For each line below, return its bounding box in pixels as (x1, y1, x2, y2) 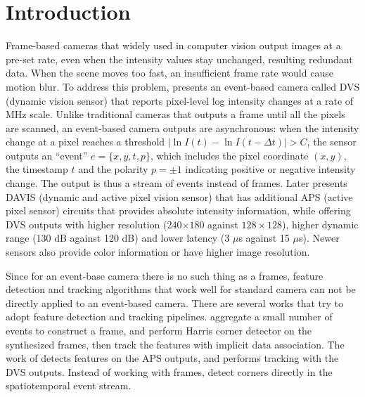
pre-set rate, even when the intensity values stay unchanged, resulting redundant (6, 51, 353, 66)
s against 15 (238, 230, 290, 245)
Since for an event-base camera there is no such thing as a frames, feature (6, 268, 324, 282)
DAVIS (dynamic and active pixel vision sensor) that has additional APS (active (6, 189, 353, 204)
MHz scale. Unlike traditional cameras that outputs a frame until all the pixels (6, 107, 345, 122)
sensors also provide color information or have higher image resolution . (6, 245, 310, 259)
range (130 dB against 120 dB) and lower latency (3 (6, 230, 230, 245)
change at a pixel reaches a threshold (6, 134, 165, 149)
